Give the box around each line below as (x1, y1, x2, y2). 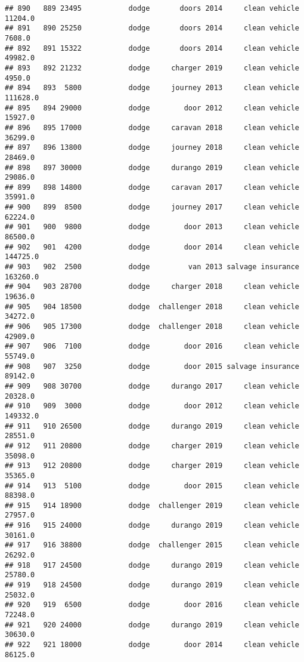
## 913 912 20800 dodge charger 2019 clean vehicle (5, 461, 299, 470)
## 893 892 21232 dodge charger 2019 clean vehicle (5, 63, 299, 72)
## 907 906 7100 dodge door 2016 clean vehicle (5, 342, 299, 351)
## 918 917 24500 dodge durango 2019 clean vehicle (5, 561, 299, 569)
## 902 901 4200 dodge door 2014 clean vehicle (5, 242, 299, 251)
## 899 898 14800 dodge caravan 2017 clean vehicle (5, 183, 299, 192)
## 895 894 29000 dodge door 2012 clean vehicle (5, 103, 299, 112)
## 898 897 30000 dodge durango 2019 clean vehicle (5, 163, 299, 172)
